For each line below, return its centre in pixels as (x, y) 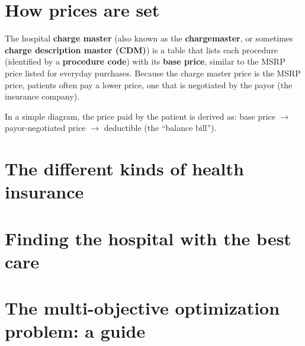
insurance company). (42, 96)
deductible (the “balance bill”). (160, 128)
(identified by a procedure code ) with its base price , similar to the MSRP (145, 61)
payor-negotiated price (45, 128)
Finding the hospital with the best (148, 238)
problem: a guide (75, 331)
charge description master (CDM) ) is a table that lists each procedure (141, 49)
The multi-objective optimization (142, 308)
